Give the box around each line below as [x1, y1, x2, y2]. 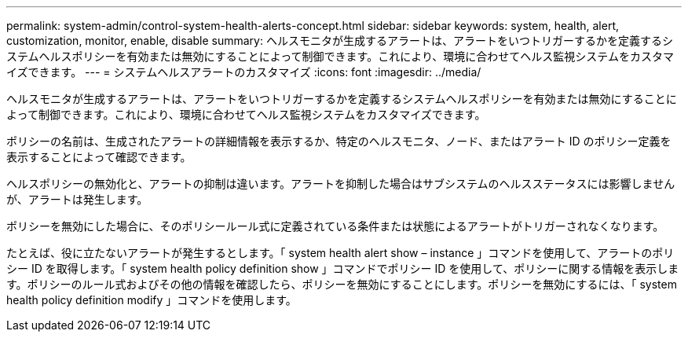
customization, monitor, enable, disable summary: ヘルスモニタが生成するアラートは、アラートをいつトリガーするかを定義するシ [6, 34, 673, 47]
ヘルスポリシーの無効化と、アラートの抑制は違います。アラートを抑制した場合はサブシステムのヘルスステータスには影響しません [6, 177, 675, 190]
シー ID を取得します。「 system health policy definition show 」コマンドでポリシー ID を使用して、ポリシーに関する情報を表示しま [6, 262, 679, 275]
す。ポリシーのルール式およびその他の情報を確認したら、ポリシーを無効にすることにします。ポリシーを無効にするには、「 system [6, 277, 677, 291]
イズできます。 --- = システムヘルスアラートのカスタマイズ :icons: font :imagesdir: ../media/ [6, 65, 481, 79]
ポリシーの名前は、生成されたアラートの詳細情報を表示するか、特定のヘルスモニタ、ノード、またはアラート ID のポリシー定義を [6, 134, 672, 148]
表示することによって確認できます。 [6, 150, 192, 163]
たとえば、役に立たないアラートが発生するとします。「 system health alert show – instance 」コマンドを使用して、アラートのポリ [6, 246, 675, 259]
